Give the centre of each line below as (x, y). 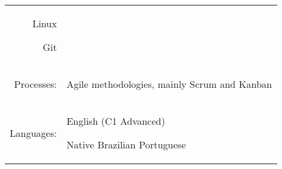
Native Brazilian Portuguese (126, 144)
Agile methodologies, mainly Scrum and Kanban (169, 84)
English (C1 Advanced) (116, 121)
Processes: (35, 84)
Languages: (33, 133)
